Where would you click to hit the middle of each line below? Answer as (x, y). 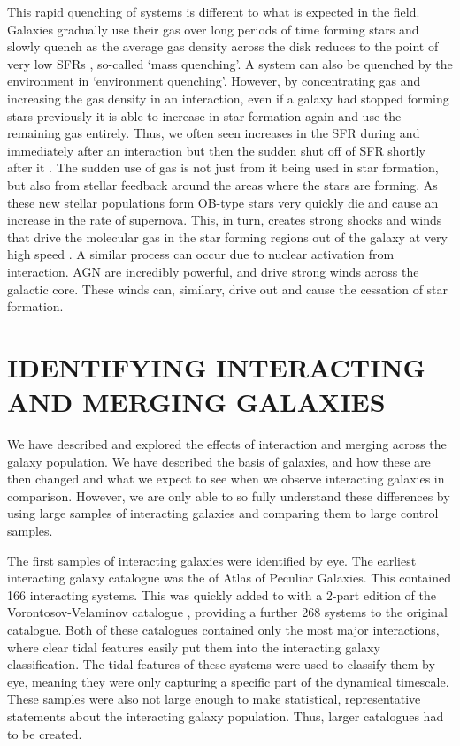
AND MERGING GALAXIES (196, 402)
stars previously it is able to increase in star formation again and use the (204, 115)
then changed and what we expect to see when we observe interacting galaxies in (226, 479)
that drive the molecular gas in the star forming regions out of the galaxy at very (227, 236)
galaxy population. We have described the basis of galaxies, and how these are (219, 461)
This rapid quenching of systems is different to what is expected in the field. (214, 11)
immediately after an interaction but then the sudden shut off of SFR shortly (216, 150)
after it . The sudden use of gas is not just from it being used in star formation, (223, 167)
